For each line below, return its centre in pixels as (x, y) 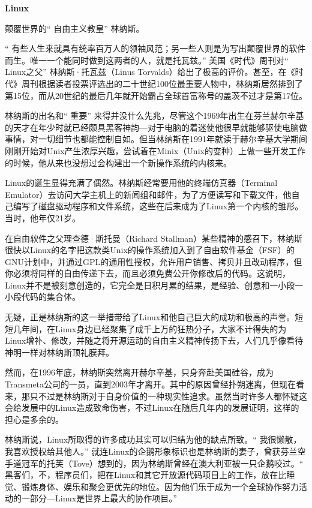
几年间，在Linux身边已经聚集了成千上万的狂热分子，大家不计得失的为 (150, 328)
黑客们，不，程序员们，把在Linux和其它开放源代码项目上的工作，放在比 (146, 475)
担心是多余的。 (34, 419)
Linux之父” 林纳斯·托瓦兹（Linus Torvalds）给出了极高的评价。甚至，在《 (150, 72)
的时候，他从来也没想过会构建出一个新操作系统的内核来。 (118, 162)
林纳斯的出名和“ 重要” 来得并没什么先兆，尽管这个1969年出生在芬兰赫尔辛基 (154, 115)
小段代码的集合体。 (43, 297)
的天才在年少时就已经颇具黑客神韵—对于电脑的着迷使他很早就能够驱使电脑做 (156, 127)
